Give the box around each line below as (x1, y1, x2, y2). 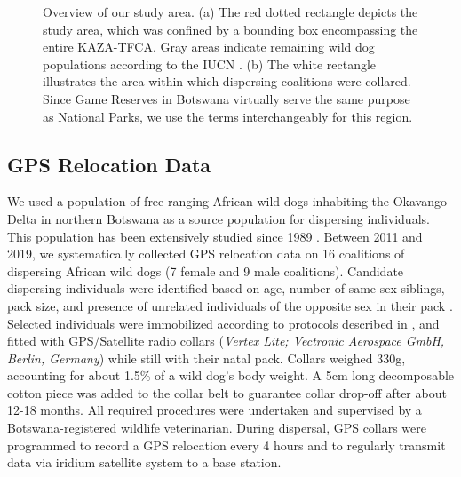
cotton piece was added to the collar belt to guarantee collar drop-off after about (7, 383, 447, 401)
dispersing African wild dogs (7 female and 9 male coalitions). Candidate (7, 261, 404, 280)
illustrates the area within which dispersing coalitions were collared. (43, 72, 411, 91)
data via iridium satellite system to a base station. (7, 453, 282, 472)
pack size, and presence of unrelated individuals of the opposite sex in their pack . (7, 296, 453, 314)
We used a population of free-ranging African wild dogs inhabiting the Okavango (7, 192, 448, 211)
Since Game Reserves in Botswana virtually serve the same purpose (43, 89, 410, 107)
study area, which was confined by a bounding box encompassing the (43, 20, 418, 38)
